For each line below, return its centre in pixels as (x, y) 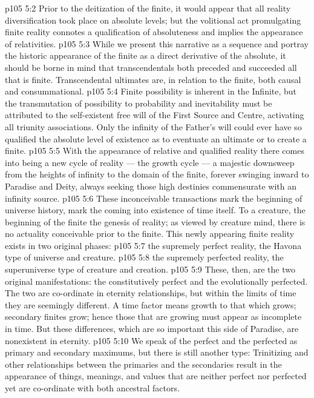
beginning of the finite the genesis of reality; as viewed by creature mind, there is (155, 221)
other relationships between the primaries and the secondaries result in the (143, 364)
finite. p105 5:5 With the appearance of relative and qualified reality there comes (155, 151)
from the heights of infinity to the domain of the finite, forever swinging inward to (157, 174)
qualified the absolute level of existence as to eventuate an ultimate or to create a (156, 138)
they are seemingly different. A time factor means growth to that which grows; (151, 304)
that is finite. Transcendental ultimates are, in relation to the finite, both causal (153, 79)
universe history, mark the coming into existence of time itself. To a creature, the (155, 210)
